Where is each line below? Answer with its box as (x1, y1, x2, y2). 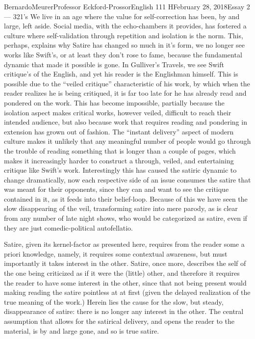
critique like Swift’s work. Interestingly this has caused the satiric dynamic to (4, 165, 237, 175)
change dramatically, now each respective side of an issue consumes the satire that (4, 174, 251, 184)
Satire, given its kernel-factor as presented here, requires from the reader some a (4, 239, 245, 249)
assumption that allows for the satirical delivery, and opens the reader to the (4, 316, 234, 326)
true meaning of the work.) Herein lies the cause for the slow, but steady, (4, 296, 224, 307)
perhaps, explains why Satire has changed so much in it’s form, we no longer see (4, 40, 245, 50)
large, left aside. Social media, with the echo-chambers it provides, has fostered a (4, 21, 247, 31)
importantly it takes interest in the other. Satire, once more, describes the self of (4, 258, 246, 268)
